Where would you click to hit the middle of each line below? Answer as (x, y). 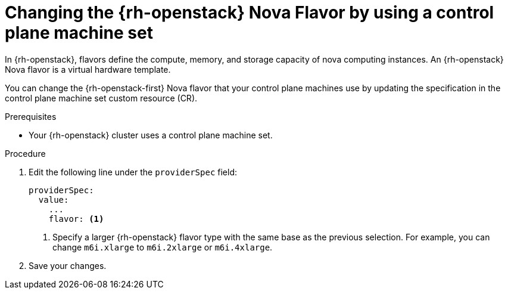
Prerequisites (31, 116)
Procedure (25, 153)
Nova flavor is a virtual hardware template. (88, 69)
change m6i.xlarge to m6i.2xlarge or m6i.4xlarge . (163, 247)
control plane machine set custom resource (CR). (101, 98)
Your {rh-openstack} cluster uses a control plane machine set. (151, 135)
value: (54, 199)
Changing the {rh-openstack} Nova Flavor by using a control (250, 13)
